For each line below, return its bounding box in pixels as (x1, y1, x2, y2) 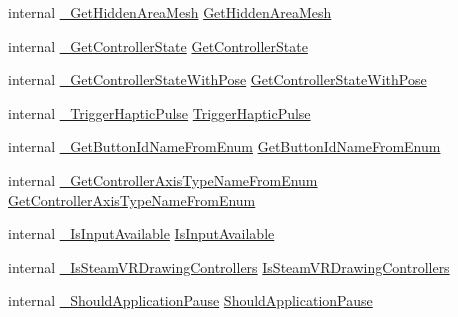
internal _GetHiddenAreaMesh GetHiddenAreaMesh (8, 2, 332, 22)
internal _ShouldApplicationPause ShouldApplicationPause (8, 290, 373, 311)
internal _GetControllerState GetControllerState (8, 35, 308, 56)
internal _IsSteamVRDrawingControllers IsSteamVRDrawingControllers (8, 256, 450, 277)
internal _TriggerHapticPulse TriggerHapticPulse (8, 102, 311, 123)
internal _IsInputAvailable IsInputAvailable (8, 223, 275, 244)
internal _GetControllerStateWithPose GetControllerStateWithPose (8, 69, 427, 90)
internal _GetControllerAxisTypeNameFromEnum (8, 169, 318, 190)
